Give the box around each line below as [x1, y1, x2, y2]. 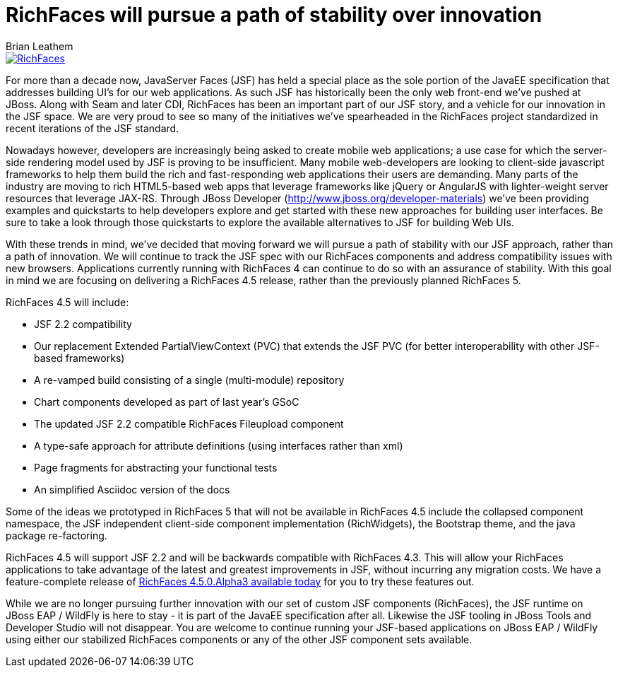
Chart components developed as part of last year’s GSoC [34, 395, 299, 408]
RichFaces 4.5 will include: [6, 295, 129, 308]
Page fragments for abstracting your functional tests [34, 461, 278, 474]
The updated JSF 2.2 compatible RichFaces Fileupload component [34, 417, 344, 430]
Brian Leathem [6, 40, 73, 52]
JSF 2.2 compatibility [34, 317, 132, 330]
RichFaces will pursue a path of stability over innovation [6, 3, 542, 27]
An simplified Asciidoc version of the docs [34, 483, 230, 496]
